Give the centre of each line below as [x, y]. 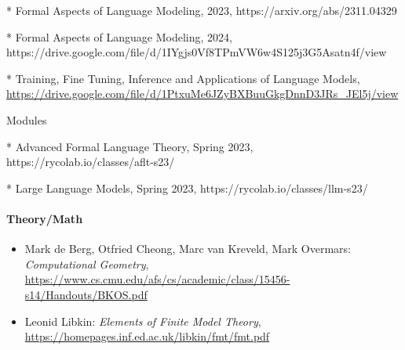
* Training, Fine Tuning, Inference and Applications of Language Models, [183, 78]
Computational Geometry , [87, 263]
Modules [27, 119]
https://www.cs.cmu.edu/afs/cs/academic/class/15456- [157, 279]
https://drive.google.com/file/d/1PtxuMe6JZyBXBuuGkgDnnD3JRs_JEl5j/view [202, 94]
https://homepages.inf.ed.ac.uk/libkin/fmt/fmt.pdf [147, 336]
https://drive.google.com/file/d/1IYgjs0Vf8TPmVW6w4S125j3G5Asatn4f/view [197, 52]
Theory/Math [45, 218]
